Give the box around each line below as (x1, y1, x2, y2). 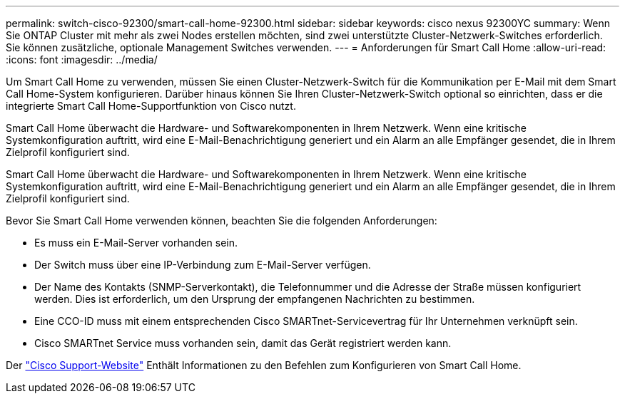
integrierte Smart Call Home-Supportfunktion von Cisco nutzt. (6, 100, 296, 112)
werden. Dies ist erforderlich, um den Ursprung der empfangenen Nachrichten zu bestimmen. (34, 293, 475, 305)
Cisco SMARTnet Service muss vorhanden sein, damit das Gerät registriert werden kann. (34, 337, 452, 349)
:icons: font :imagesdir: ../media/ (6, 53, 158, 66)
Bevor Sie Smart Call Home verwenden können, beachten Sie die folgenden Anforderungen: (6, 214, 437, 227)
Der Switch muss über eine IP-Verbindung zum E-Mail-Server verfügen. (34, 259, 371, 271)
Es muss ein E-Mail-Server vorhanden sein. (34, 237, 238, 249)
